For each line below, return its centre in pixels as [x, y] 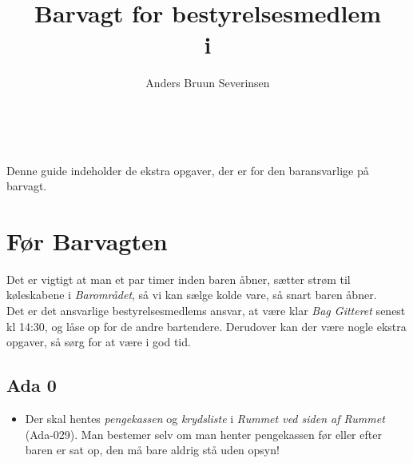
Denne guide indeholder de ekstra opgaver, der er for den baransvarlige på [188, 170]
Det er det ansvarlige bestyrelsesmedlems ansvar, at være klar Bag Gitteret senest [206, 310]
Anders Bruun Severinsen [208, 83]
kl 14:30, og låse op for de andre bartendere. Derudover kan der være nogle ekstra [206, 326]
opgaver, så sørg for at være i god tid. [99, 342]
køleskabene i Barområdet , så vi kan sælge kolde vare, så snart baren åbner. [192, 295]
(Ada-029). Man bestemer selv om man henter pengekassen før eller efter [203, 434]
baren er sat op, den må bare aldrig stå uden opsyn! [152, 450]
